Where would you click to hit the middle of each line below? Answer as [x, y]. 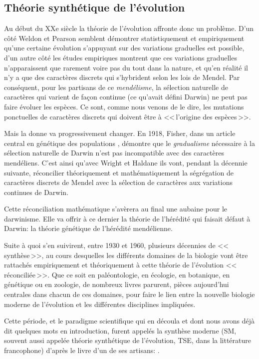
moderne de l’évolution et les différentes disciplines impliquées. [100, 304]
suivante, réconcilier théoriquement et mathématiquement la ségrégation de [119, 172]
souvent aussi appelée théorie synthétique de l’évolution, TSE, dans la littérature [128, 340]
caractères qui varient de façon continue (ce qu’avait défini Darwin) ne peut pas [126, 97]
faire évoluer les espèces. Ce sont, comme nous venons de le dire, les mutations [124, 106]
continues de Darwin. [36, 192]
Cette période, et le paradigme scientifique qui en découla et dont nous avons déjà [129, 321]
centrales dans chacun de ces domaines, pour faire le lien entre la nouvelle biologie [129, 294]
